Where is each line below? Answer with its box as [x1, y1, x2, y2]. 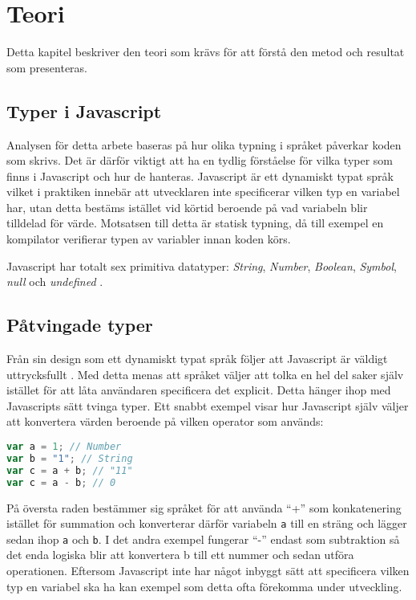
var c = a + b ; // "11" [6, 464, 133, 476]
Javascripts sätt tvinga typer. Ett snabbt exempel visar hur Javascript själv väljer [6, 397, 409, 414]
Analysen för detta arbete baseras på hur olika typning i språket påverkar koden [6, 136, 402, 153]
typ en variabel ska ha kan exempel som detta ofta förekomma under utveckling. [6, 578, 402, 594]
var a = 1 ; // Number [6, 441, 122, 453]
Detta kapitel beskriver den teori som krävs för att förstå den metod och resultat [6, 43, 405, 60]
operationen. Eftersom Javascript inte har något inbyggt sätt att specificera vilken [6, 562, 410, 579]
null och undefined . [6, 273, 103, 290]
